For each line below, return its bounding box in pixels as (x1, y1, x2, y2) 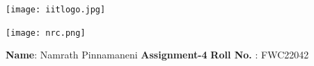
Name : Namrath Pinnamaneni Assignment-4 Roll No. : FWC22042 (6, 47, 309, 62)
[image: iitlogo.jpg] (6, 5, 106, 14)
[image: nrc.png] (6, 27, 86, 38)
